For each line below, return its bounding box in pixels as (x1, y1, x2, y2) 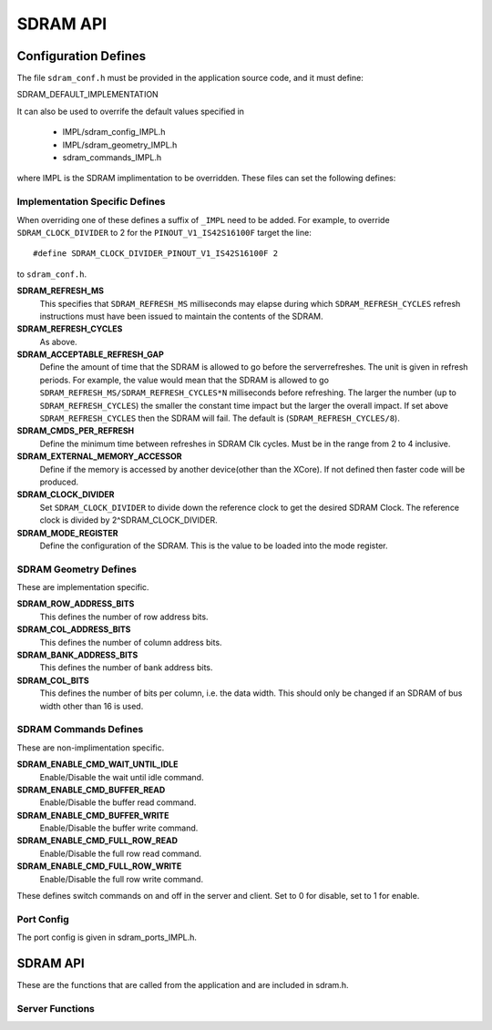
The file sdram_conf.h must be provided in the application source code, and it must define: (16, 73, 364, 84)
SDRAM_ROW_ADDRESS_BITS (16, 598, 135, 609)
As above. (39, 336, 77, 347)
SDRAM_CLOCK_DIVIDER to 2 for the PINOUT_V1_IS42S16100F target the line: (16, 227, 312, 238)
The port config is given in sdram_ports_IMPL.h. (16, 932, 198, 943)
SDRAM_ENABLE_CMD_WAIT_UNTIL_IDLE (16, 759, 179, 770)
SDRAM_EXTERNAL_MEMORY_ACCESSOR (16, 451, 182, 462)
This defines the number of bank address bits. (39, 662, 213, 673)
